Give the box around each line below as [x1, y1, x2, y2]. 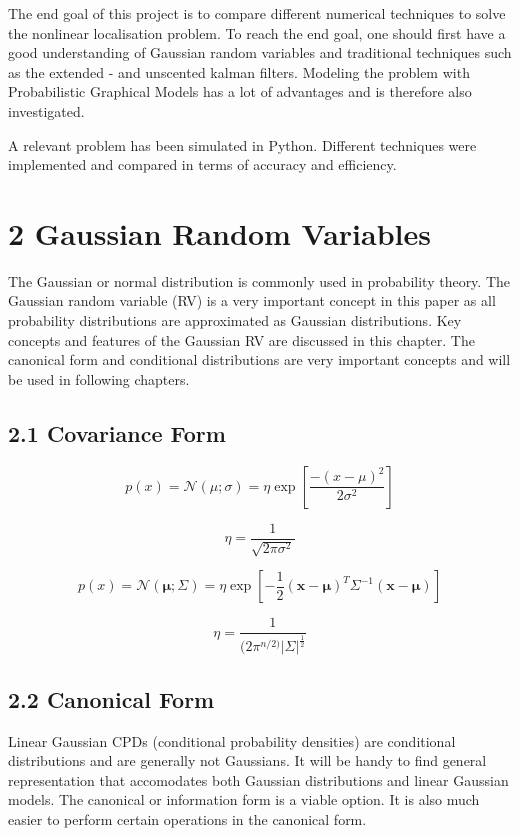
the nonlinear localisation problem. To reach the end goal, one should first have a [8, 22, 506, 43]
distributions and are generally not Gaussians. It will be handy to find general [8, 750, 487, 771]
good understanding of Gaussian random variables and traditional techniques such [8, 42, 512, 63]
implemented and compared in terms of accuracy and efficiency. [8, 154, 397, 175]
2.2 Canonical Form [8, 683, 215, 714]
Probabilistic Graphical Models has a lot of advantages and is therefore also [8, 81, 472, 102]
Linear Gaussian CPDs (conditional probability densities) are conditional [8, 730, 456, 751]
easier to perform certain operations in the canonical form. [8, 808, 367, 829]
